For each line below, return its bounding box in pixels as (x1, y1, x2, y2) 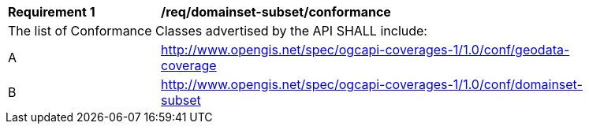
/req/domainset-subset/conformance (161, 4, 391, 20)
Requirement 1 (8, 4, 95, 20)
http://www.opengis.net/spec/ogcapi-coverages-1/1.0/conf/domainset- (161, 76, 583, 92)
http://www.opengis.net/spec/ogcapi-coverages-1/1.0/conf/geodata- (161, 42, 570, 58)
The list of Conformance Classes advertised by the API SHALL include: (8, 23, 427, 39)
